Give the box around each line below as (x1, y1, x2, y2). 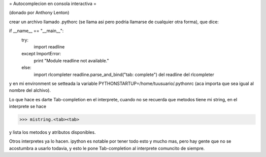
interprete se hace (9, 104, 46, 110)
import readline (33, 43, 65, 49)
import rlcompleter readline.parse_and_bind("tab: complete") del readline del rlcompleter (33, 72, 214, 78)
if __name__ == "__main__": (9, 28, 64, 34)
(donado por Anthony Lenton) (9, 10, 69, 16)
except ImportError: (21, 51, 62, 57)
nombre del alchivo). (9, 87, 51, 93)
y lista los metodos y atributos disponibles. (9, 129, 96, 135)
